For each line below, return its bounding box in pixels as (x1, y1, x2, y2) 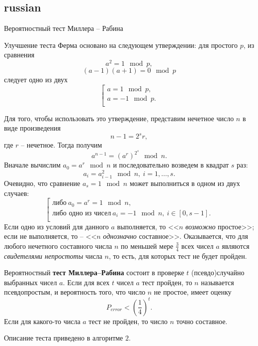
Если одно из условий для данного (4, 221, 109, 231)
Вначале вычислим (4, 160, 61, 170)
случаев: (4, 187, 29, 198)
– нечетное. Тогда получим (21, 140, 102, 150)
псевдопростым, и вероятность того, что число (4, 287, 146, 297)
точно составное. (176, 316, 228, 326)
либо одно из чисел (52, 209, 111, 217)
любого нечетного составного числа (4, 240, 112, 251)
